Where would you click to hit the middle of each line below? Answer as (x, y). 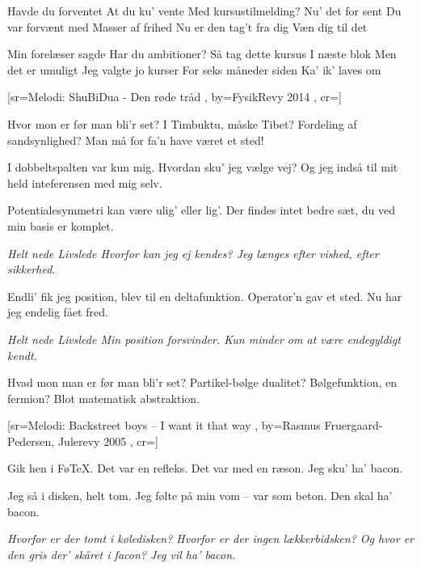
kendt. (22, 355)
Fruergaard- (354, 425)
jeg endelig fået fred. (58, 312)
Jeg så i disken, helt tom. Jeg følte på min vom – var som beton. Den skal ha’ (200, 496)
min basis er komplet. (61, 225)
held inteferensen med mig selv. (85, 182)
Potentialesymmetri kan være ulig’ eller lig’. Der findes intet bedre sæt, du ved (201, 210)
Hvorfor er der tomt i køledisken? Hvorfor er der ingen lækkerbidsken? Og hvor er (211, 538)
